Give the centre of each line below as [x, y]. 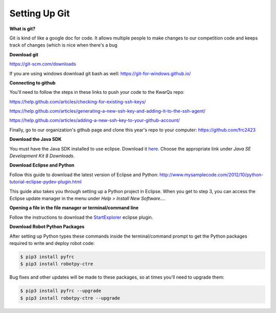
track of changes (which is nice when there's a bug [63, 45]
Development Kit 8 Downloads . [42, 156]
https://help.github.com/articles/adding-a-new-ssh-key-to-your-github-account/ [95, 120]
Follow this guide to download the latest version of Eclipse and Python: [84, 175]
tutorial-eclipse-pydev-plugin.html [45, 182]
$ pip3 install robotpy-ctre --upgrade [70, 298]
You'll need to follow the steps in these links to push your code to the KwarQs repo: [97, 92]
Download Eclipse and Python [42, 165]
